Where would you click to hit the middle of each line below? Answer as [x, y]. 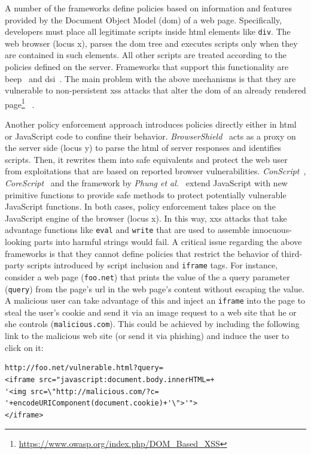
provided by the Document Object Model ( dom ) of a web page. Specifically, [144, 19]
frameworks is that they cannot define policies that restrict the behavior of [142, 253]
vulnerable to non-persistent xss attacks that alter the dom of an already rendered [155, 90]
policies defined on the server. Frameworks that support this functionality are [147, 67]
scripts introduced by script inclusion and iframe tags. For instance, [153, 265]
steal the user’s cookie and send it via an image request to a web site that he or [151, 312]
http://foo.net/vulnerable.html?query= [84, 368]
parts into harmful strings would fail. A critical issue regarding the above [168, 242]
